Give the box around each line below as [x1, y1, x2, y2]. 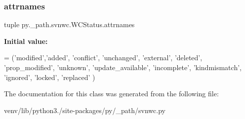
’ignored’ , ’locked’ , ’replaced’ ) [4, 72, 95, 82]
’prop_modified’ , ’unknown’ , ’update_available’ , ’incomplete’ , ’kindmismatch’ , [4, 62, 242, 72]
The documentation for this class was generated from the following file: [4, 88, 219, 99]
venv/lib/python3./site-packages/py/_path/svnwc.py [4, 105, 165, 115]
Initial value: [4, 36, 48, 46]
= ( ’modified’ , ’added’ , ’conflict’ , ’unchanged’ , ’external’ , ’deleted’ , [4, 52, 203, 63]
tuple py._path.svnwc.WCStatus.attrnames [4, 19, 135, 30]
